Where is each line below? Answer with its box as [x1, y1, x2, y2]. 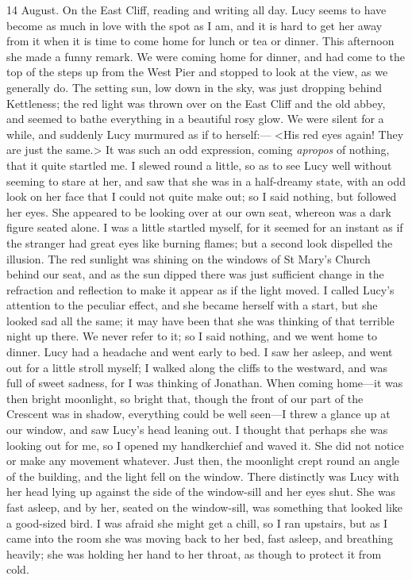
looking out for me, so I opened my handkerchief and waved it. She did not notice [6, 436, 404, 453]
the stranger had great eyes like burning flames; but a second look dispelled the [6, 234, 393, 251]
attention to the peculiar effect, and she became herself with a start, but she [6, 297, 378, 313]
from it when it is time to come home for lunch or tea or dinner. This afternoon [6, 33, 395, 49]
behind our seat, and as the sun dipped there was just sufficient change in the [6, 266, 384, 282]
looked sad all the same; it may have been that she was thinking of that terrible [6, 312, 395, 328]
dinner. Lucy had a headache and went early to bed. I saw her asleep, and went [6, 344, 393, 360]
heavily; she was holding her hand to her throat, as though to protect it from [6, 545, 382, 562]
